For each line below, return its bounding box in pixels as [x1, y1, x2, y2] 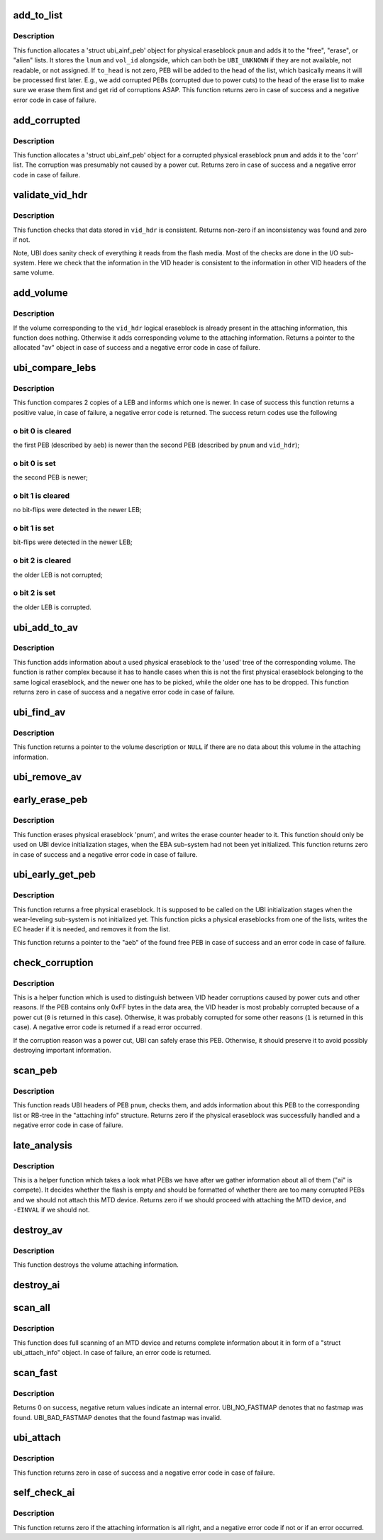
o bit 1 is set [13, 524, 55, 533]
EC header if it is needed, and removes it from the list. [13, 925, 170, 934]
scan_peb [13, 1064, 58, 1076]
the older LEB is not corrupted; [13, 570, 103, 579]
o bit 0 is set [13, 458, 56, 468]
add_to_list [13, 9, 63, 21]
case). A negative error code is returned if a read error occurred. [13, 1023, 202, 1031]
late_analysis [13, 1139, 73, 1151]
